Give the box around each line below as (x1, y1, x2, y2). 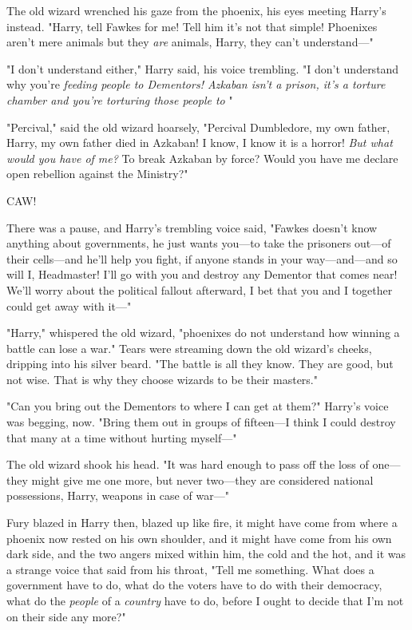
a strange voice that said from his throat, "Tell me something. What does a (6, 561, 374, 577)
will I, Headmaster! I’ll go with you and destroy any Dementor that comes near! (6, 266, 398, 283)
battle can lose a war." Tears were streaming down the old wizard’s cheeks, (6, 339, 372, 356)
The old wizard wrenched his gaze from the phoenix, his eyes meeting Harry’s (6, 2, 386, 18)
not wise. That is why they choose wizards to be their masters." (6, 370, 318, 387)
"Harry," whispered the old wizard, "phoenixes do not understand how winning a (6, 324, 400, 341)
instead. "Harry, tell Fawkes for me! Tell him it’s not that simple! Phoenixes (6, 18, 378, 34)
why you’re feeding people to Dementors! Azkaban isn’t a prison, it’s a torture (6, 76, 386, 93)
